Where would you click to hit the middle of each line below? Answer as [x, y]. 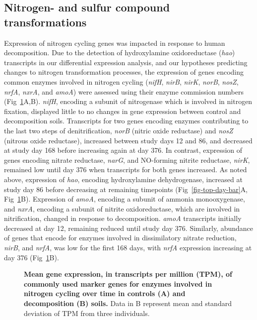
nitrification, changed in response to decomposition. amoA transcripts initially [123, 218]
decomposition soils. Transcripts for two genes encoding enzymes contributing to [126, 121]
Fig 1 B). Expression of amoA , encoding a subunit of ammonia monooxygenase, [125, 199]
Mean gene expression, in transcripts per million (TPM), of [128, 274]
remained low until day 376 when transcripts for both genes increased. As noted [126, 169]
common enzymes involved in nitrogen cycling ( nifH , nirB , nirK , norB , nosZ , [121, 81]
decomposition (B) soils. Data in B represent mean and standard [128, 303]
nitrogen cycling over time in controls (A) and [105, 293]
